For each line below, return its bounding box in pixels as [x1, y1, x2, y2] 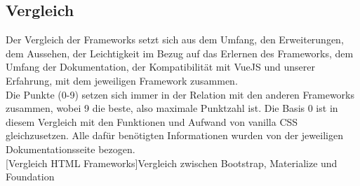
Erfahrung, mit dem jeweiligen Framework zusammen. [6, 73, 238, 87]
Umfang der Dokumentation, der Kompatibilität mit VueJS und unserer [6, 59, 315, 74]
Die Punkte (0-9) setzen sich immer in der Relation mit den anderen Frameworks [6, 87, 354, 101]
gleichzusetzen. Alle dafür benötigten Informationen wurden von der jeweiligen [6, 128, 343, 143]
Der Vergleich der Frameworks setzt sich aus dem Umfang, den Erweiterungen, [6, 32, 344, 47]
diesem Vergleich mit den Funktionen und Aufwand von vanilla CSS [6, 114, 298, 129]
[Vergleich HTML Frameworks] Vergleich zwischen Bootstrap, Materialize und [6, 155, 338, 170]
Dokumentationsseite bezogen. [6, 141, 135, 156]
